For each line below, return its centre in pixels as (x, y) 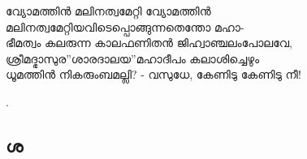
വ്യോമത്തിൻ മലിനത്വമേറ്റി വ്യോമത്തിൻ (108, 11)
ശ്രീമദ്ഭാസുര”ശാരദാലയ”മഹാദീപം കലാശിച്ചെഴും (133, 58)
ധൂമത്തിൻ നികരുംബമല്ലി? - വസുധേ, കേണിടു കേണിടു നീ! (153, 74)
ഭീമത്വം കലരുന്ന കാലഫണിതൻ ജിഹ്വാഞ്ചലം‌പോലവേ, (149, 43)
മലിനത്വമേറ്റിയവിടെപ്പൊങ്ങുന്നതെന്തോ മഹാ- (125, 26)
